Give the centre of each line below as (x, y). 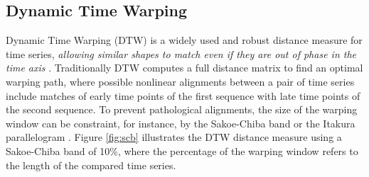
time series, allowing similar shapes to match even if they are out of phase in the (181, 53)
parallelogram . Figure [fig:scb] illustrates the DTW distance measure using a (174, 137)
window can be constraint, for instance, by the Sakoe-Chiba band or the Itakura (181, 123)
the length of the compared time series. (91, 165)
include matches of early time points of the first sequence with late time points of (183, 95)
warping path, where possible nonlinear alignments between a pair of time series (180, 81)
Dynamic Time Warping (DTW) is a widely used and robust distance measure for (184, 40)
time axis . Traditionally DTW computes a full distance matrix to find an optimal (184, 68)
